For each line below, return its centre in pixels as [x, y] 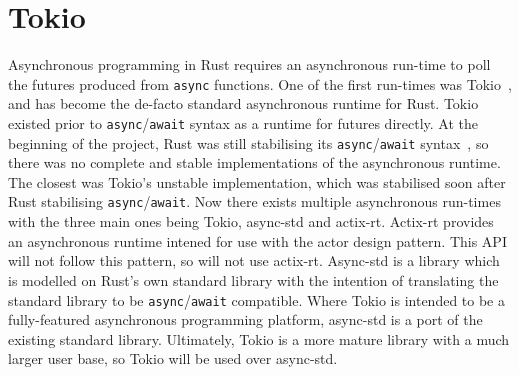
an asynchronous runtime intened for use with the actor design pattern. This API [257, 240]
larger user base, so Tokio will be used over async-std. [173, 358]
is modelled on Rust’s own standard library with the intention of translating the [253, 279]
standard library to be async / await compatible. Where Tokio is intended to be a [256, 299]
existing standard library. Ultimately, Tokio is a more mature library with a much [259, 338]
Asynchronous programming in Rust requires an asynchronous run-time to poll [249, 64]
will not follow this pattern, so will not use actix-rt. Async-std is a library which [254, 260]
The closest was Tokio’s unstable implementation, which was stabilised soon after [257, 181]
